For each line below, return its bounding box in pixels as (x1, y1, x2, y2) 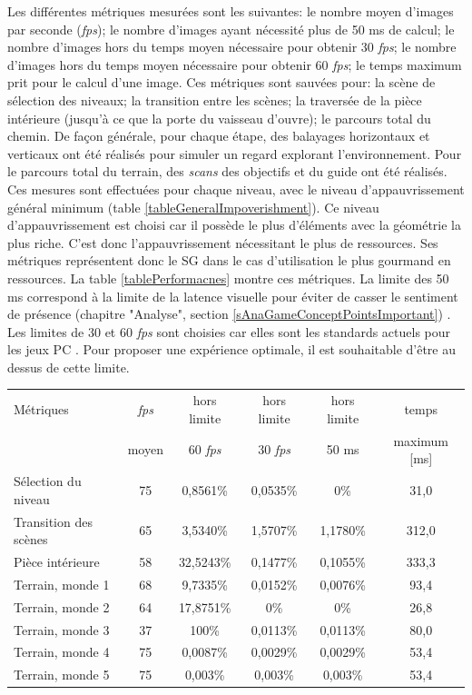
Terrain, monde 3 (14, 620, 110, 639)
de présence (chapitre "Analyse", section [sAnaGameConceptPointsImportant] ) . (7, 304, 451, 323)
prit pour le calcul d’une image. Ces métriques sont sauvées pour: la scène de (7, 73, 436, 92)
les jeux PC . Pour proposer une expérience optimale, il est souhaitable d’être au (7, 340, 457, 359)
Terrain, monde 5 (14, 665, 110, 684)
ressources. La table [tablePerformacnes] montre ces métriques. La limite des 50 (7, 268, 449, 287)
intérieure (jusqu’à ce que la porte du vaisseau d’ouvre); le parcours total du (7, 108, 431, 127)
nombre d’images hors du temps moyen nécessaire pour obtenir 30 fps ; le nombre (7, 37, 457, 56)
